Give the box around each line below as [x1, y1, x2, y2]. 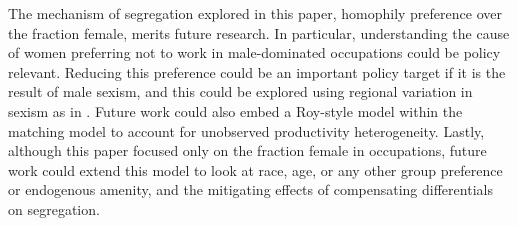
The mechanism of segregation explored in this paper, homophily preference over [8, 3, 502, 23]
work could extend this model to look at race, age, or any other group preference [8, 159, 503, 180]
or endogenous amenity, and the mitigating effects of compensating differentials [8, 179, 493, 200]
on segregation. [8, 198, 100, 219]
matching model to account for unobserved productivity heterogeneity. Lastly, [8, 120, 485, 141]
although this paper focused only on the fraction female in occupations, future [8, 140, 487, 161]
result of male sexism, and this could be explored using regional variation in [8, 81, 473, 102]
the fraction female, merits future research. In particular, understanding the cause [8, 22, 510, 43]
